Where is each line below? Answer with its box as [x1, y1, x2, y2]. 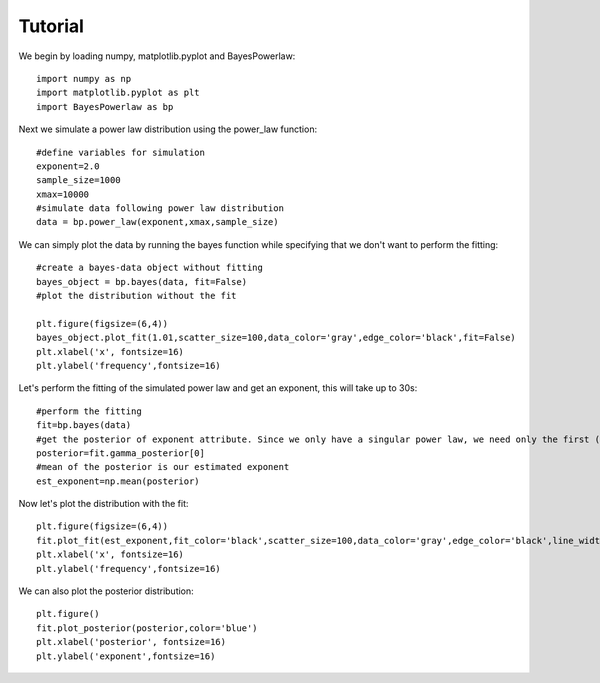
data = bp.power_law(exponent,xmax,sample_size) [36, 216, 279, 228]
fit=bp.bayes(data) [36, 420, 132, 431]
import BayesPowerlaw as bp [36, 101, 174, 112]
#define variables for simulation [36, 146, 205, 158]
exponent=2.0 [36, 160, 100, 172]
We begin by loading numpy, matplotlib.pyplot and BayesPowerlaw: [18, 50, 296, 62]
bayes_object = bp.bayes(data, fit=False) [36, 276, 248, 287]
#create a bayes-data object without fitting [36, 262, 264, 274]
